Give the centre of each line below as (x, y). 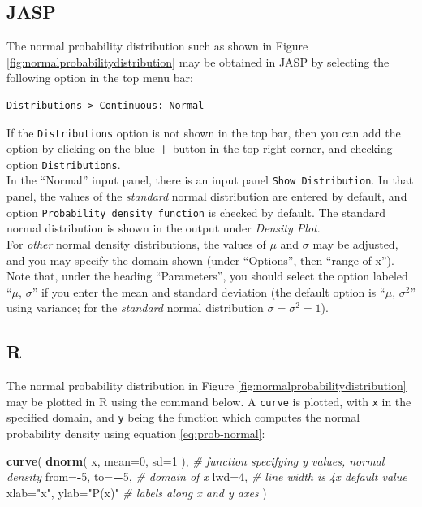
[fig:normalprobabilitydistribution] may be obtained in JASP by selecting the (198, 61)
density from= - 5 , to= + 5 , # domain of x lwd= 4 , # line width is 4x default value (207, 477)
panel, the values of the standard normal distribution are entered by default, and (207, 196)
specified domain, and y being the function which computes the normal (183, 417)
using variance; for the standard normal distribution (135, 308)
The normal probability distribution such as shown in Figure (157, 46)
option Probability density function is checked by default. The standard (196, 212)
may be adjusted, (355, 243)
